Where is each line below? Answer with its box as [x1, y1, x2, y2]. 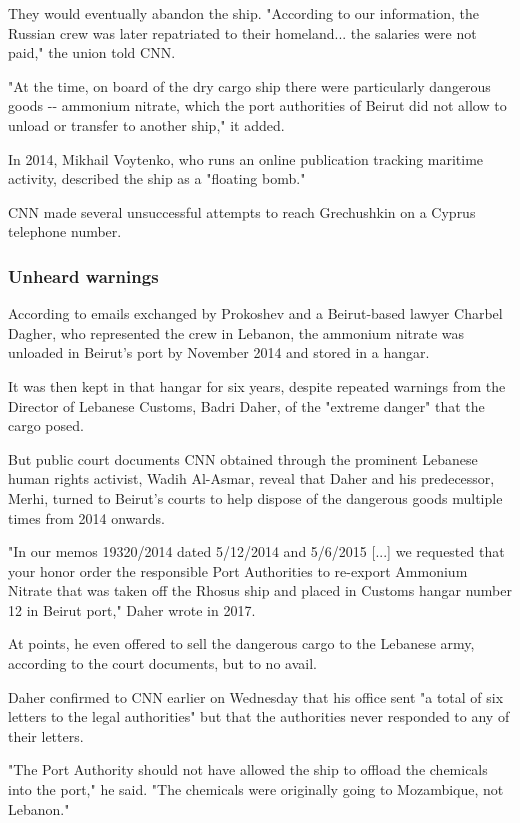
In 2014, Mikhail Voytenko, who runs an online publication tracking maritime [8, 148, 484, 169]
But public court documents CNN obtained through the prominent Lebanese [8, 448, 478, 469]
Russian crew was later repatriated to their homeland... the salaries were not [8, 22, 477, 43]
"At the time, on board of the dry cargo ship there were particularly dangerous [8, 75, 491, 96]
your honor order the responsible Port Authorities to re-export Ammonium [8, 560, 468, 581]
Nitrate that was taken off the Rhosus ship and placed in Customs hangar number [8, 580, 512, 601]
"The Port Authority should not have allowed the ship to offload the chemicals [8, 759, 488, 780]
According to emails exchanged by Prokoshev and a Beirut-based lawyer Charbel [8, 303, 503, 324]
